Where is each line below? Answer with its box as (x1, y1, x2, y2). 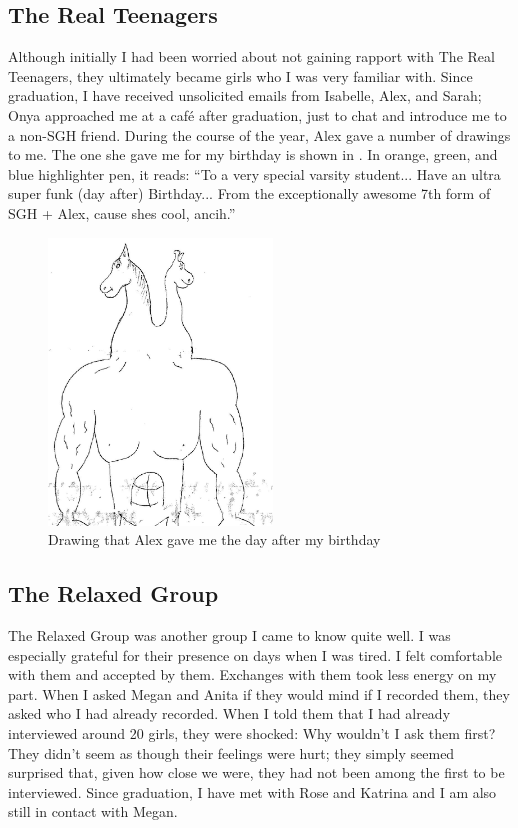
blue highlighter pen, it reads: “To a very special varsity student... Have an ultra (8, 163, 501, 184)
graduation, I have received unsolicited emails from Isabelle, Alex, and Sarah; (8, 85, 482, 106)
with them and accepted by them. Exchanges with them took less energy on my (8, 664, 497, 685)
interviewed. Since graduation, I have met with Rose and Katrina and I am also (8, 781, 497, 802)
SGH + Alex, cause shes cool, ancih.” (8, 202, 236, 223)
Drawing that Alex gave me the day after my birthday (48, 529, 381, 550)
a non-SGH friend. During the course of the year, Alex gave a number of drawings (8, 124, 511, 145)
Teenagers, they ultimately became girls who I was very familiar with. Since (8, 65, 473, 86)
